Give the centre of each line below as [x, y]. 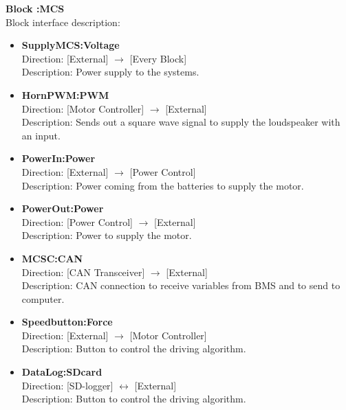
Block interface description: [63, 22]
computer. [43, 298]
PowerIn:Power [58, 158]
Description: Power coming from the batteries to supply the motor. [163, 185]
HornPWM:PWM [65, 94]
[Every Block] [158, 58]
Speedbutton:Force [67, 322]
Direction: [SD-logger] [67, 385]
